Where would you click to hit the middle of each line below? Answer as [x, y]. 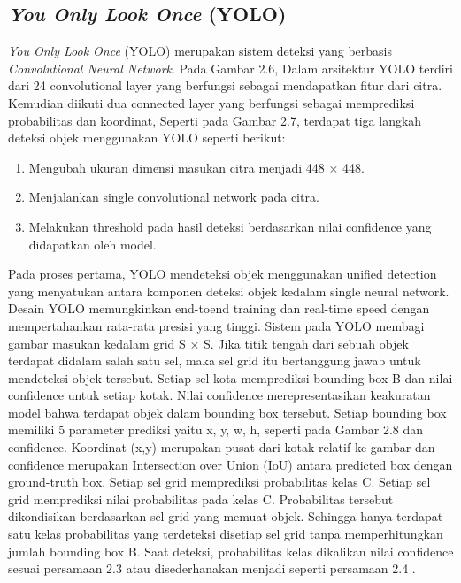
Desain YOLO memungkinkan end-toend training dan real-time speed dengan [219, 308]
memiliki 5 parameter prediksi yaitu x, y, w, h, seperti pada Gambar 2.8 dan [216, 430]
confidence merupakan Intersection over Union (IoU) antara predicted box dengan [230, 464]
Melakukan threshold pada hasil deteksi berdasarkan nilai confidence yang [230, 226]
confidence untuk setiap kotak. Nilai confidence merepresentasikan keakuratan [219, 395]
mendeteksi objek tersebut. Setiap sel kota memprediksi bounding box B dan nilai [230, 377]
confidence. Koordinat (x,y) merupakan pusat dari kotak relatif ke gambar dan [222, 447]
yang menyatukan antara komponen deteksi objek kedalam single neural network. [229, 291]
